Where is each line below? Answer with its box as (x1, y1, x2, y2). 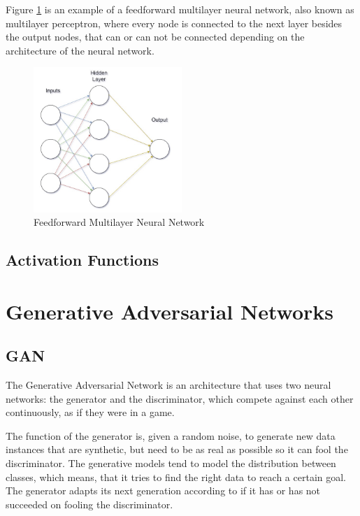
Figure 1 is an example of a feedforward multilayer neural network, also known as (6, 2, 354, 16)
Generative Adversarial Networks (6, 296, 334, 325)
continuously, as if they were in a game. (6, 405, 175, 420)
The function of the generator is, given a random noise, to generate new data (6, 428, 336, 443)
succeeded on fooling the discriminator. (6, 496, 173, 511)
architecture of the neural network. (6, 43, 154, 57)
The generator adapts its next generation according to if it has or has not (6, 483, 321, 498)
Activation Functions (6, 249, 159, 271)
